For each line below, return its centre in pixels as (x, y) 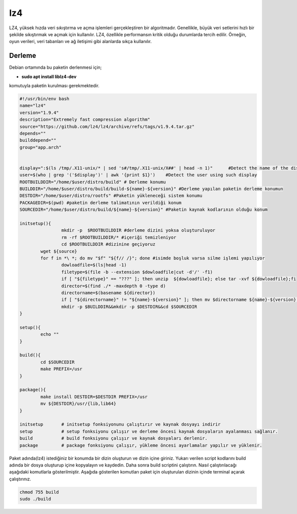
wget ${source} (59, 251)
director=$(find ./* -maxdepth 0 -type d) (113, 286)
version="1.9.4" (39, 112)
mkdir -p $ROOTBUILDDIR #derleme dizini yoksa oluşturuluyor (138, 231)
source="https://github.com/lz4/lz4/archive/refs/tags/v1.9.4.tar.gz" (107, 127)
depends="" (33, 133)
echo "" (50, 334)
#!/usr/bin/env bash (44, 99)
